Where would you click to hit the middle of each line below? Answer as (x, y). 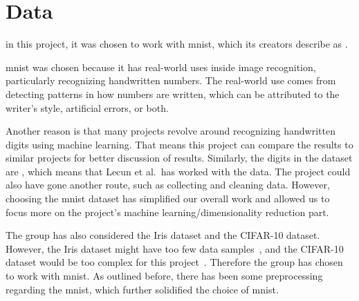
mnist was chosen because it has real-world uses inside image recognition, (161, 67)
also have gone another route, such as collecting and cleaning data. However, (168, 185)
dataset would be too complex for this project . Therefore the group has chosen (174, 262)
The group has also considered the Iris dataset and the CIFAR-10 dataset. (163, 235)
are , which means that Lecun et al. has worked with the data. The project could (178, 171)
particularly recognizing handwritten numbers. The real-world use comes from (171, 80)
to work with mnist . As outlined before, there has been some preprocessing (164, 276)
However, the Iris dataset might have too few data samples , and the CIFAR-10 (175, 248)
